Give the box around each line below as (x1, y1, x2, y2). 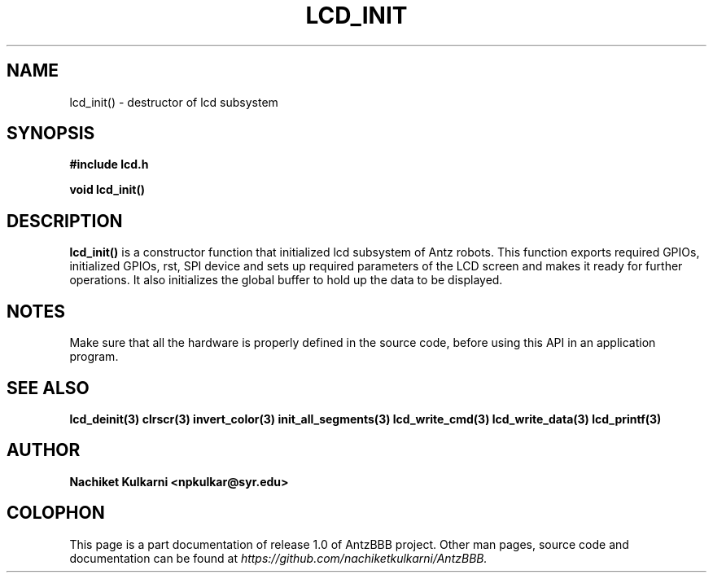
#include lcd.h (69, 157, 149, 172)
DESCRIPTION (7, 210, 123, 231)
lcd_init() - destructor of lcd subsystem (69, 94, 278, 109)
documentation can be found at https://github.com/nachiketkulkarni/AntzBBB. (69, 550, 488, 565)
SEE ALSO (7, 377, 90, 398)
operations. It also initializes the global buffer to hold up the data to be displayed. (69, 273, 503, 287)
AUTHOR (7, 440, 81, 461)
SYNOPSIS (7, 123, 95, 144)
